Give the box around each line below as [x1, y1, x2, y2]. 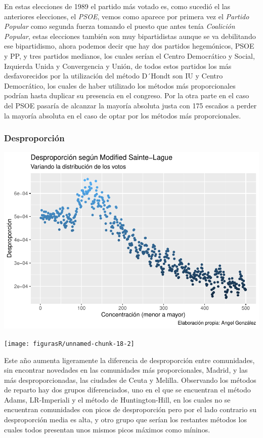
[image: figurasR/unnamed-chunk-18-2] [4, 340, 135, 347]
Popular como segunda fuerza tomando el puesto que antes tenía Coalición [4, 21, 235, 31]
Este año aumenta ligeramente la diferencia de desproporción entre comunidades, [4, 354, 255, 365]
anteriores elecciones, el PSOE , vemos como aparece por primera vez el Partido [4, 11, 249, 21]
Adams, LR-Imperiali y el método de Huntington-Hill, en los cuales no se [4, 394, 231, 405]
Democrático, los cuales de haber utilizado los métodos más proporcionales [4, 80, 236, 91]
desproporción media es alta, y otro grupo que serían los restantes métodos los [4, 414, 247, 425]
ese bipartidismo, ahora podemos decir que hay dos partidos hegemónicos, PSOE [4, 41, 254, 51]
